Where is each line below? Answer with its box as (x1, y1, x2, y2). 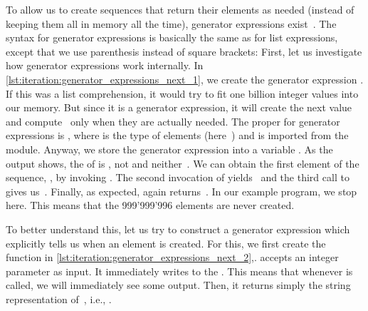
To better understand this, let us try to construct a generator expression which (6, 221, 350, 236)
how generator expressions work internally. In (6, 58, 204, 73)
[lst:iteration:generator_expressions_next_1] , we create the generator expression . (6, 71, 364, 86)
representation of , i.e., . (6, 291, 112, 306)
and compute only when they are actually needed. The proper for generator (6, 113, 340, 128)
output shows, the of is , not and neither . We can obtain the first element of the (6, 155, 359, 170)
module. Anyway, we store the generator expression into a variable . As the (6, 141, 333, 156)
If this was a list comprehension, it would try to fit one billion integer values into (6, 86, 359, 101)
